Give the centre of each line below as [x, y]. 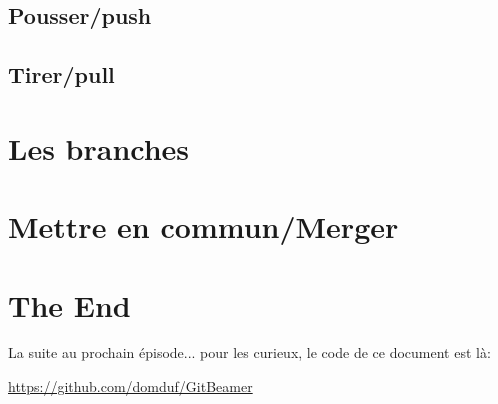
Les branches [99, 147]
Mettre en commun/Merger [203, 226]
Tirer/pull [61, 74]
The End [69, 304]
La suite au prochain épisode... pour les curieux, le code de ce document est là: [249, 352]
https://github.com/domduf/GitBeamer [130, 386]
